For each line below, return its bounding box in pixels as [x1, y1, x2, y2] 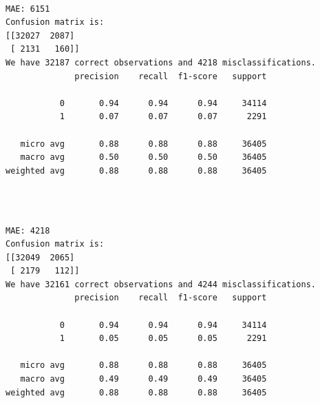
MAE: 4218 [6, 225, 50, 236]
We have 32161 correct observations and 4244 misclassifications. [6, 279, 317, 289]
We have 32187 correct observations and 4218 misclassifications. [6, 57, 317, 68]
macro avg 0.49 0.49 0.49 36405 [20, 374, 267, 384]
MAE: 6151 [6, 3, 50, 14]
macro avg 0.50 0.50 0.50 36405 [20, 152, 267, 163]
